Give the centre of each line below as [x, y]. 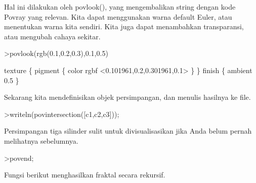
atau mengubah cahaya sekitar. [52, 36]
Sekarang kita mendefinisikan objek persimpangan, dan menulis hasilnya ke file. [127, 97]
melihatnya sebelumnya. [41, 140]
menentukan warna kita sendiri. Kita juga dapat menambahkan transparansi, [124, 26]
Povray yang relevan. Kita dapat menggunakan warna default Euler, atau [118, 16]
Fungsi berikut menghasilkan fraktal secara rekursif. [85, 175]
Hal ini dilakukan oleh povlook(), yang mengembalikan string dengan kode [120, 7]
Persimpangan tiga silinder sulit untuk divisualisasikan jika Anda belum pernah [128, 131]
